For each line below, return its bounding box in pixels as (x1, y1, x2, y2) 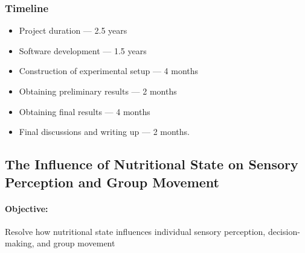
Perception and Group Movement (5, 172, 220, 191)
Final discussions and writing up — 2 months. (19, 125, 190, 138)
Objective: (5, 202, 48, 214)
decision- (268, 225, 300, 237)
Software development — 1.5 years (19, 44, 147, 57)
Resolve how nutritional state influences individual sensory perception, (5, 225, 266, 237)
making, (5, 237, 34, 249)
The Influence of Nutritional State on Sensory (5, 155, 298, 173)
